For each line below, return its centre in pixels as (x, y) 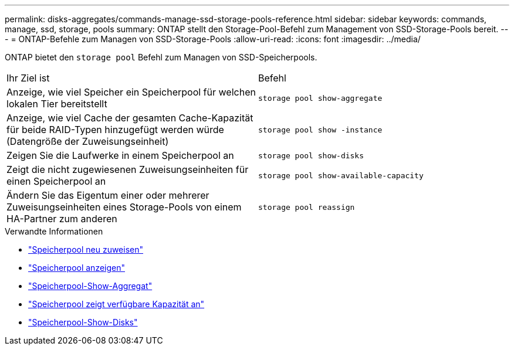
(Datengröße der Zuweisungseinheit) (88, 141)
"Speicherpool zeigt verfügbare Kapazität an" (116, 304)
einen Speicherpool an (56, 181)
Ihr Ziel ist (28, 78)
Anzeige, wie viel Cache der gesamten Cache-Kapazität (130, 118)
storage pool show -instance (320, 130)
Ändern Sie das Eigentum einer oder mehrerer (108, 195)
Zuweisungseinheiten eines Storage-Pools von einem (124, 207)
